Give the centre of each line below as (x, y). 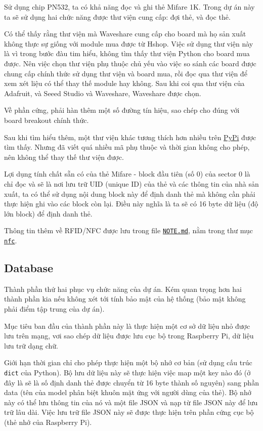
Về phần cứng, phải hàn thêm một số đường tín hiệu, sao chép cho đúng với (122, 110)
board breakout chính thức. (47, 120)
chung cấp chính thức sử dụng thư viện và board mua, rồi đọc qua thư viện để (126, 73)
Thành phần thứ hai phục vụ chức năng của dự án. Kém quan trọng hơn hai (123, 289)
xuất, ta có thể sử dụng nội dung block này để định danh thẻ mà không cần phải (130, 193)
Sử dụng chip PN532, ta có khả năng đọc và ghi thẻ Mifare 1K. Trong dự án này (129, 7)
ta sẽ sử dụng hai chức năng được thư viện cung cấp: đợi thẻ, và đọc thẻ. (117, 16)
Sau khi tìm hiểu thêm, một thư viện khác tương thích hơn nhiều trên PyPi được (130, 137)
